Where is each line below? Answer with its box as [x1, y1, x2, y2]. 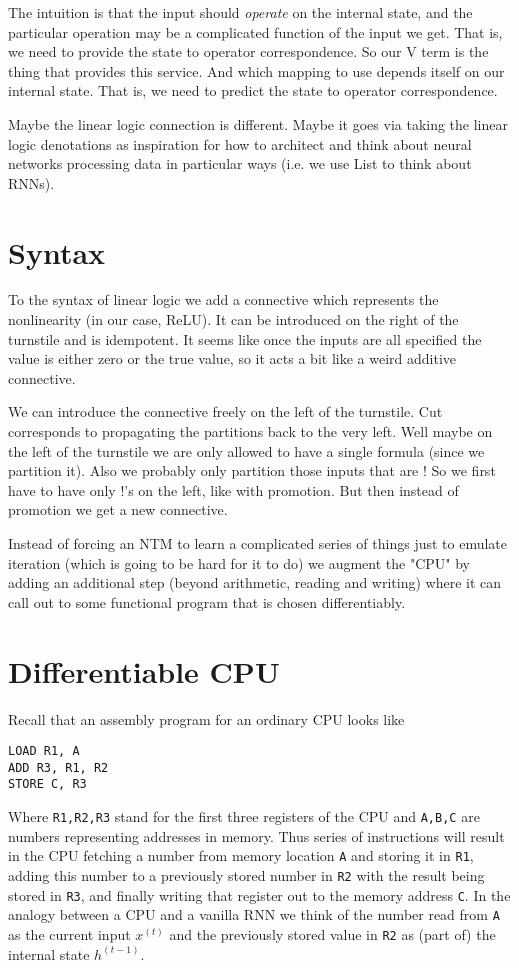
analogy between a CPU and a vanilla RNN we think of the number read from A [8, 904, 500, 925]
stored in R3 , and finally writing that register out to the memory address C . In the [8, 884, 511, 905]
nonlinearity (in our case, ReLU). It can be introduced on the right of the [8, 309, 459, 330]
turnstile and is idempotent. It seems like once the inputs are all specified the [8, 328, 482, 349]
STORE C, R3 [8, 777, 87, 792]
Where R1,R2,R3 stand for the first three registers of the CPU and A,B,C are [8, 806, 480, 827]
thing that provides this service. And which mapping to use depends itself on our [8, 60, 505, 81]
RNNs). [8, 172, 55, 193]
